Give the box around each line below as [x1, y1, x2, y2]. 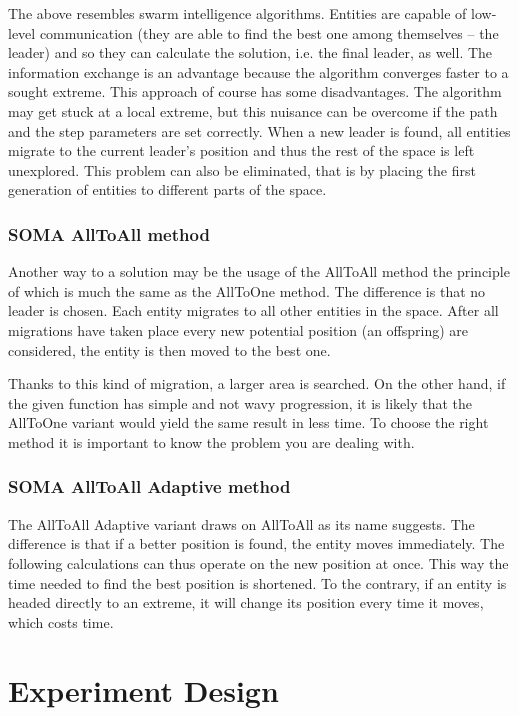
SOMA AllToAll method [8, 221, 210, 246]
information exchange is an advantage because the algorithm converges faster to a [8, 61, 509, 82]
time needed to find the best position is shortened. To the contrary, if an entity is [8, 572, 507, 593]
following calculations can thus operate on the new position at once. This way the [8, 552, 509, 573]
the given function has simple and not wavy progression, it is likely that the [8, 392, 473, 413]
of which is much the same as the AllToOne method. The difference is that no [8, 280, 486, 301]
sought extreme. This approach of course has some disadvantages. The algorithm [8, 81, 502, 102]
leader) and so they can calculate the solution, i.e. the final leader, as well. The [8, 42, 493, 63]
